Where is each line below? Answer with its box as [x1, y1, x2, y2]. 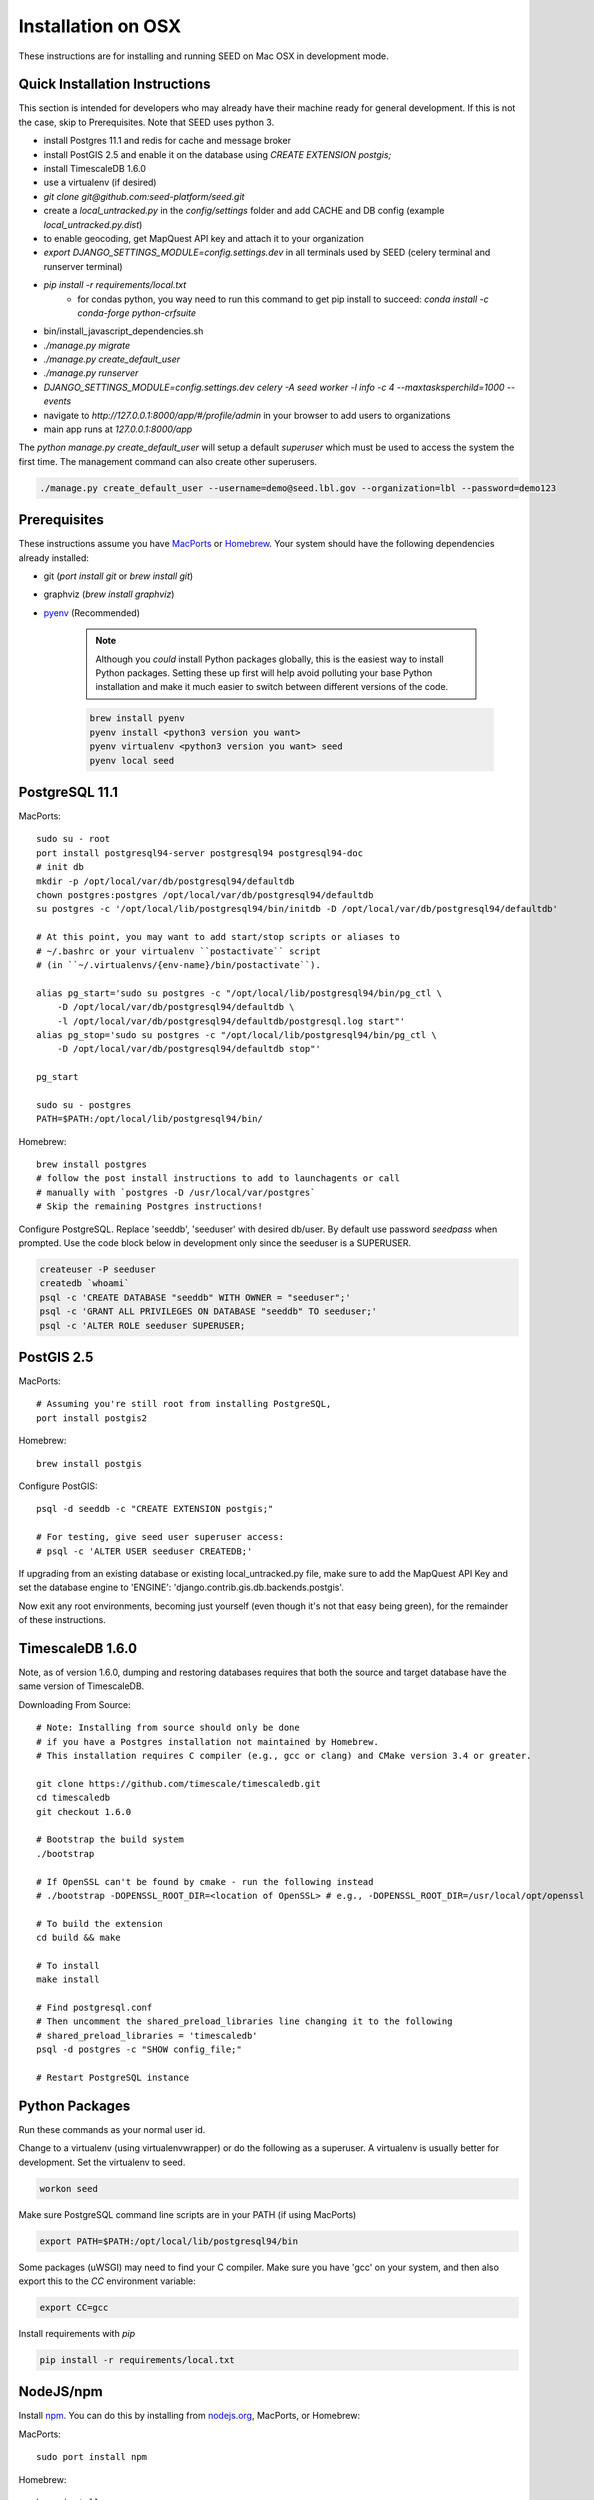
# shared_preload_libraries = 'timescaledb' [36, 2030, 259, 2041]
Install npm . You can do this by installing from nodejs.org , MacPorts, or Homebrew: [18, 2410, 361, 2422]
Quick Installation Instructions [18, 76, 211, 93]
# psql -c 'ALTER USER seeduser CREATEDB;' [36, 1545, 253, 1557]
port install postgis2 [36, 1412, 148, 1424]
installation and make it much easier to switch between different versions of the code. [95, 681, 449, 693]
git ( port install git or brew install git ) [43, 570, 194, 582]
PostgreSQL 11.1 [18, 784, 119, 800]
